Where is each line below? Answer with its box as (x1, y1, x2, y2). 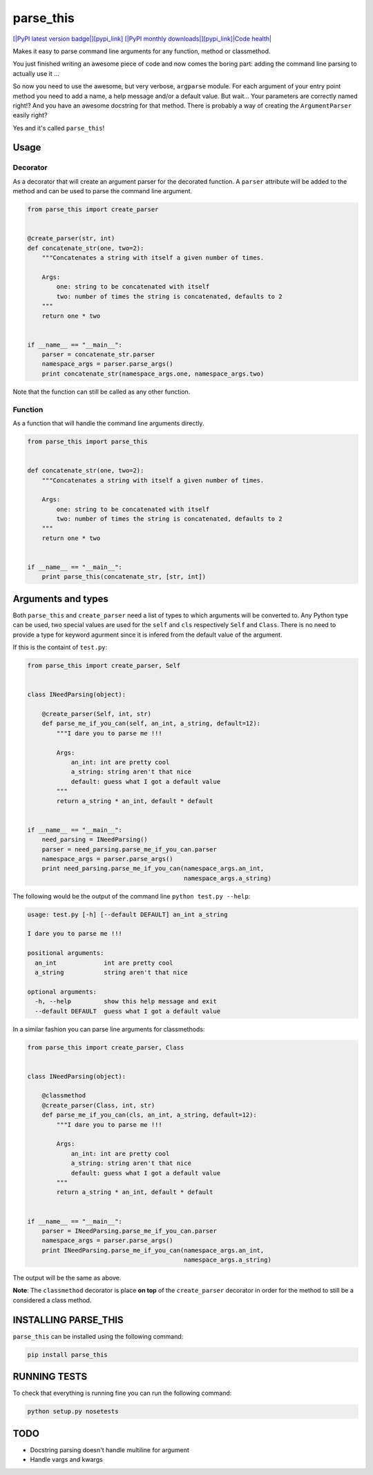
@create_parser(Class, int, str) (41, 1101, 155, 1109)
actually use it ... (12, 69, 60, 77)
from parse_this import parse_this (27, 437, 148, 445)
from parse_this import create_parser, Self (27, 662, 181, 670)
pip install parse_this (27, 1351, 108, 1358)
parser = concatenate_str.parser (41, 351, 155, 358)
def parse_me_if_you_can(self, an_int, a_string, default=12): (41, 720, 261, 728)
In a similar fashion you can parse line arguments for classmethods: (12, 1025, 205, 1033)
